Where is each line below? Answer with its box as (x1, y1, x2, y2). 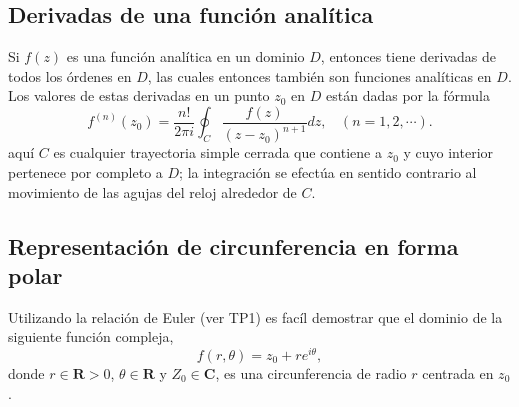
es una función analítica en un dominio (66, 46, 305, 67)
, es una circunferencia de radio (215, 363, 407, 384)
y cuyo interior (403, 142, 494, 163)
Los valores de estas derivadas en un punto (8, 85, 270, 106)
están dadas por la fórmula (326, 85, 491, 106)
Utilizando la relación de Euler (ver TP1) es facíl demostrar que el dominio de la (8, 306, 503, 327)
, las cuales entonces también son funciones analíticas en (147, 65, 492, 86)
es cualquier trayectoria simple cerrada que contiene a (53, 142, 382, 163)
